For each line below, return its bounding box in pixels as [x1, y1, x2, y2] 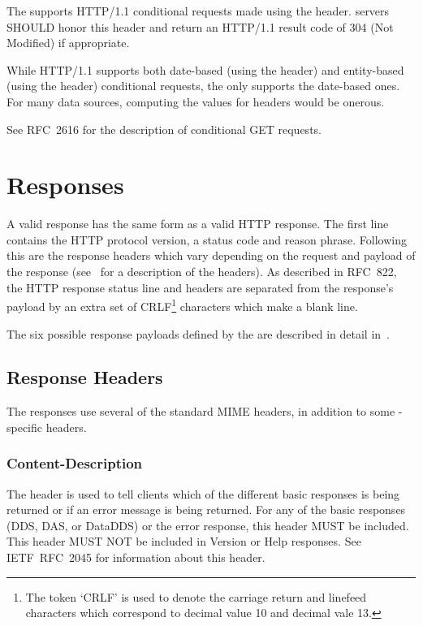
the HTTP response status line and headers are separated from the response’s [6, 278, 394, 296]
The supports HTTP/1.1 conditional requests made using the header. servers [6, 2, 390, 19]
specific [6, 418, 43, 435]
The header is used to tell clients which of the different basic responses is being [6, 485, 400, 502]
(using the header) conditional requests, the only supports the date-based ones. [6, 77, 400, 94]
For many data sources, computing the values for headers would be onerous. [6, 93, 385, 110]
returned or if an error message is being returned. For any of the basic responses [6, 501, 406, 518]
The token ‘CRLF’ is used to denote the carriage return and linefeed [25, 588, 367, 605]
